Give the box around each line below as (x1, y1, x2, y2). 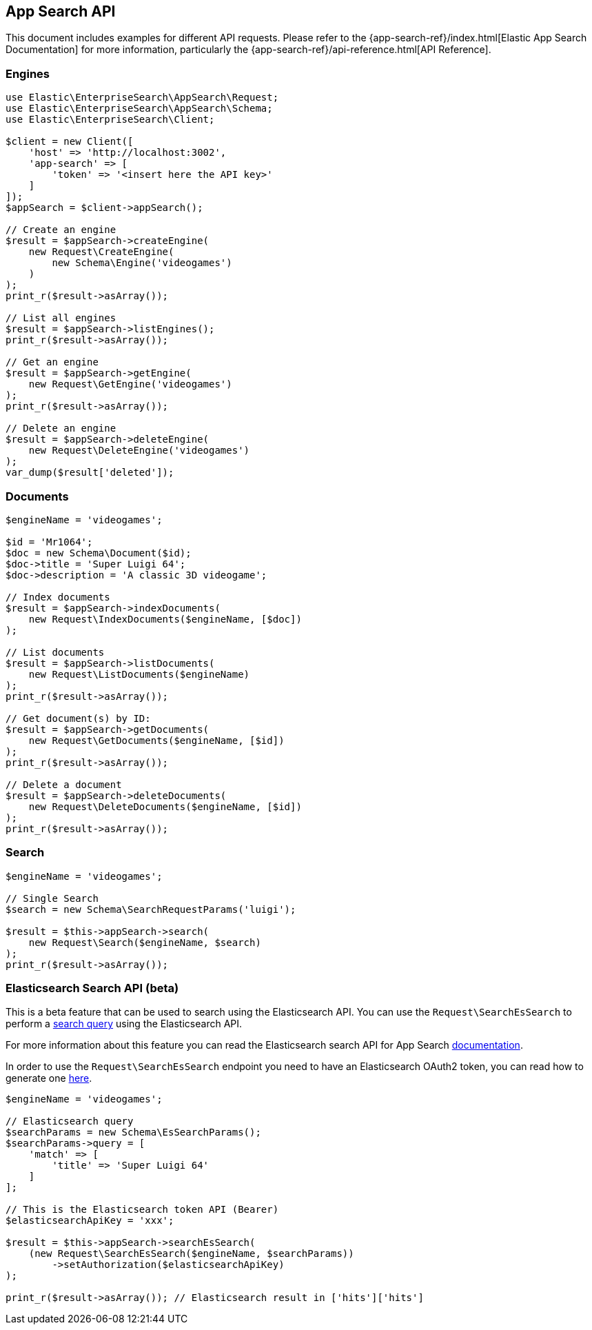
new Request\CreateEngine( (28, 246, 174, 258)
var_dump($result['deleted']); (6, 467, 174, 478)
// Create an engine (6, 224, 116, 236)
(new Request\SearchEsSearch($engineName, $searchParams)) (28, 1248, 354, 1260)
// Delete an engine (6, 423, 116, 434)
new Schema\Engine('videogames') (52, 257, 232, 269)
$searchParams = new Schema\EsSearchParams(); (6, 1127, 261, 1138)
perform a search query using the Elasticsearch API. (6, 1018, 243, 1030)
